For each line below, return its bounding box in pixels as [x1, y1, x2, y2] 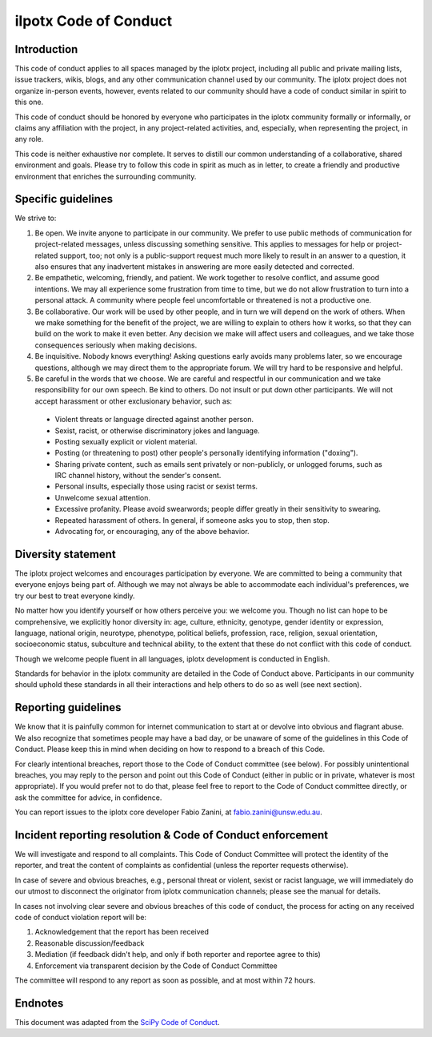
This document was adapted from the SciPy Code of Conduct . [14, 1017, 220, 1027]
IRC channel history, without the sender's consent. [54, 471, 222, 480]
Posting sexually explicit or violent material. [54, 436, 198, 446]
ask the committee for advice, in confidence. [14, 793, 162, 802]
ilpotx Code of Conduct [14, 12, 173, 30]
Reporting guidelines [14, 701, 122, 714]
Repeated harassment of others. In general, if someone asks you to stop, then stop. [54, 515, 330, 525]
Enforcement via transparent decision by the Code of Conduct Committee [34, 961, 278, 971]
